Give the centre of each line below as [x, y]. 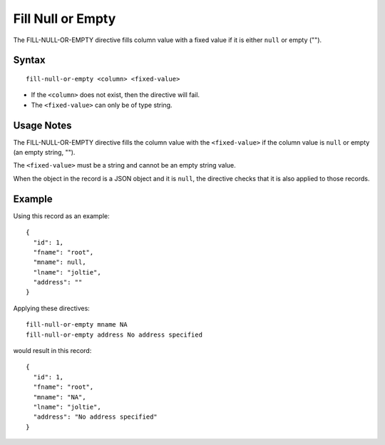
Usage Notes [42, 125]
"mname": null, [60, 262]
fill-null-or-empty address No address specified [114, 334]
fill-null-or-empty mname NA [77, 325]
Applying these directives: [52, 308]
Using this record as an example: [61, 216]
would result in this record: [52, 351]
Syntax [29, 60]
